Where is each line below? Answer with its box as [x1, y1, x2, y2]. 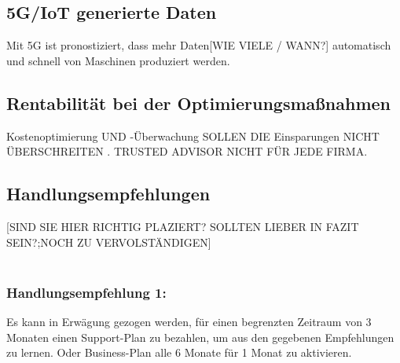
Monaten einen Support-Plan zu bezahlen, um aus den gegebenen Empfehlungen [6, 328, 394, 345]
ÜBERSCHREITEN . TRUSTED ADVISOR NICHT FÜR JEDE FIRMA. [6, 143, 368, 159]
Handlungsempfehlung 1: [6, 282, 167, 302]
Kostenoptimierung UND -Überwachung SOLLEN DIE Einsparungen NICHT [6, 127, 380, 144]
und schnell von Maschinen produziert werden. [6, 52, 230, 68]
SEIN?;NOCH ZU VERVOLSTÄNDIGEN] [6, 233, 211, 250]
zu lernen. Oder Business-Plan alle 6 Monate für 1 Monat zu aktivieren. [6, 344, 352, 361]
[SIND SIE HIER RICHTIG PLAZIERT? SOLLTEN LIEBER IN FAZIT [6, 218, 359, 234]
